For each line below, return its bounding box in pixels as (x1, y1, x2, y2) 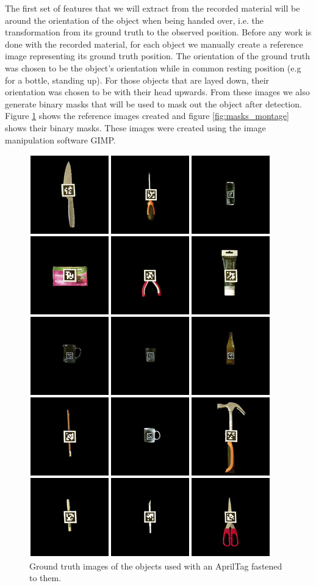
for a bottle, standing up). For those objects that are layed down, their (5, 73, 270, 86)
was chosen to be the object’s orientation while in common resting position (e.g (5, 61, 301, 74)
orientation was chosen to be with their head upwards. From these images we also (5, 85, 310, 98)
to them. (29, 571, 62, 584)
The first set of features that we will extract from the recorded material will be (5, 2, 300, 14)
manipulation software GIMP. (5, 133, 116, 146)
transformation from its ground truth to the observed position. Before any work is (5, 26, 312, 38)
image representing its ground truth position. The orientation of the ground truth (5, 49, 310, 62)
